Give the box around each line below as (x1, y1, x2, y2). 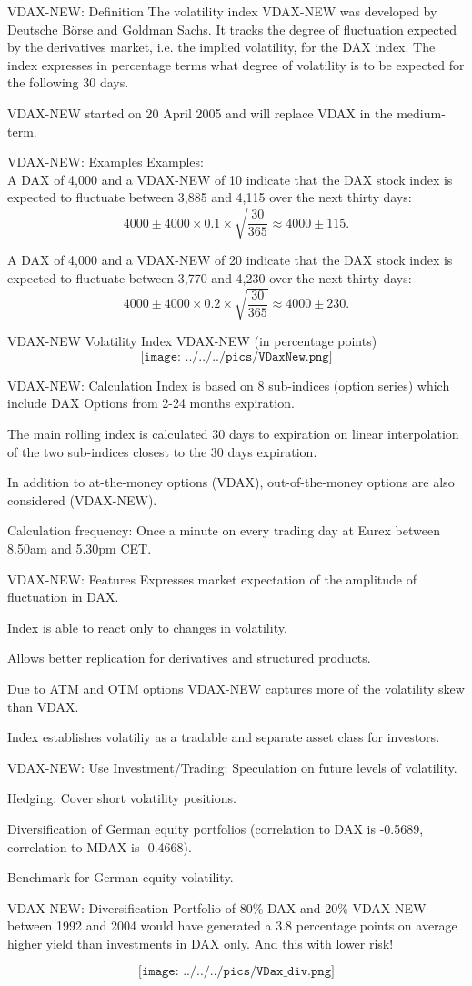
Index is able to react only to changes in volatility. (7, 617, 287, 636)
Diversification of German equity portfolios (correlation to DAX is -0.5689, (7, 818, 424, 838)
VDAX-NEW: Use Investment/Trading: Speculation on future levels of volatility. (7, 757, 457, 777)
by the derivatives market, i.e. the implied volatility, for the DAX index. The (7, 37, 436, 56)
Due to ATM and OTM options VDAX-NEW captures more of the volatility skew (7, 678, 465, 697)
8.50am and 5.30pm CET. (7, 538, 152, 557)
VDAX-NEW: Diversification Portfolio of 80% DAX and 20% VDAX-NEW (7, 898, 427, 917)
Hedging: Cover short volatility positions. (7, 788, 236, 808)
